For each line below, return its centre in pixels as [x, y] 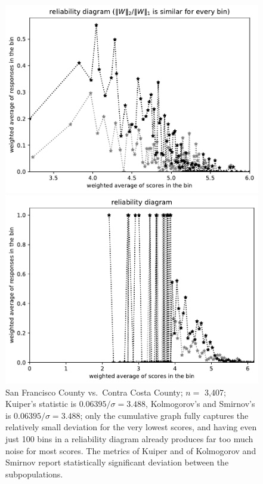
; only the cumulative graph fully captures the [164, 415]
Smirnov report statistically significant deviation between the [117, 462]
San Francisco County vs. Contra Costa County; [94, 392]
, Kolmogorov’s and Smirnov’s [200, 404]
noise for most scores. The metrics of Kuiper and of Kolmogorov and [131, 450]
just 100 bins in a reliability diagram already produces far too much [129, 439]
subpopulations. [34, 474]
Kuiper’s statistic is [41, 404]
